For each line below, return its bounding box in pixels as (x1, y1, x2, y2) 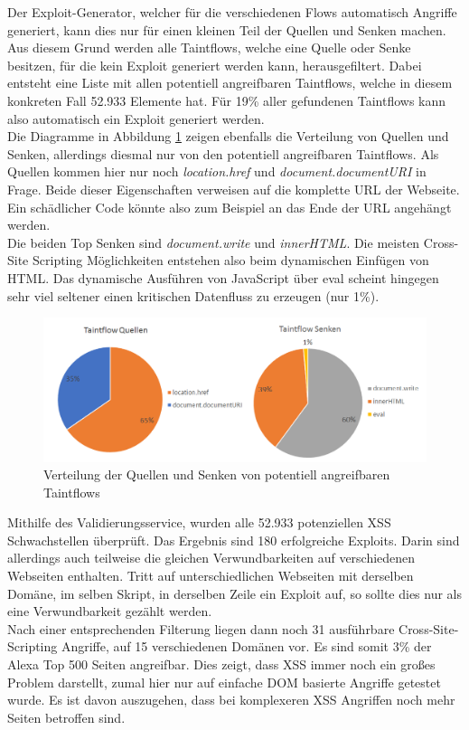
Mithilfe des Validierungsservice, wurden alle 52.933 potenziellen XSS (7, 513, 391, 532)
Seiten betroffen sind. (7, 707, 126, 726)
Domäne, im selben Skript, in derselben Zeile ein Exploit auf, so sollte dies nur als (7, 583, 463, 602)
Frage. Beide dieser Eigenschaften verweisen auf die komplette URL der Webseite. (7, 179, 460, 198)
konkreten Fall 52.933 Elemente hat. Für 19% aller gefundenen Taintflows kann (7, 90, 446, 109)
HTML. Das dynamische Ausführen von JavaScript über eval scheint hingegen (7, 268, 439, 287)
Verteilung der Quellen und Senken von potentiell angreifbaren (43, 465, 390, 484)
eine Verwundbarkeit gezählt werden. (7, 602, 212, 621)
